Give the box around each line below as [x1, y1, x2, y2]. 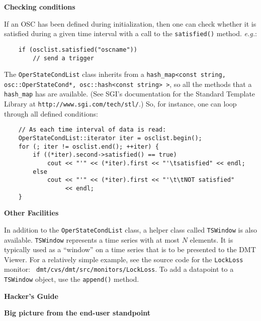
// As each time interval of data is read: [18, 126, 166, 134]
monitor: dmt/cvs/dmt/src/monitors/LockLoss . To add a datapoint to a [4, 264, 234, 274]
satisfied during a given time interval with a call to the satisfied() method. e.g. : [4, 28, 257, 39]
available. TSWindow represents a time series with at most [4, 234, 180, 245]
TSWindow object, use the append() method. [4, 274, 139, 284]
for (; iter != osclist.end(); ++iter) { [18, 143, 159, 150]
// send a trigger [33, 54, 94, 62]
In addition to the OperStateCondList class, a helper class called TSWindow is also [4, 224, 257, 235]
